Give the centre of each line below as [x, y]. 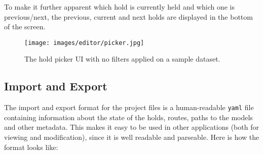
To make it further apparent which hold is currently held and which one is [119, 7]
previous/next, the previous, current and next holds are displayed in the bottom [128, 16]
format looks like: [31, 147]
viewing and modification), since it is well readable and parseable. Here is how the [132, 137]
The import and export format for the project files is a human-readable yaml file [129, 107]
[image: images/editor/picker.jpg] [84, 43]
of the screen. [25, 27]
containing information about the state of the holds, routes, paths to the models [128, 117]
